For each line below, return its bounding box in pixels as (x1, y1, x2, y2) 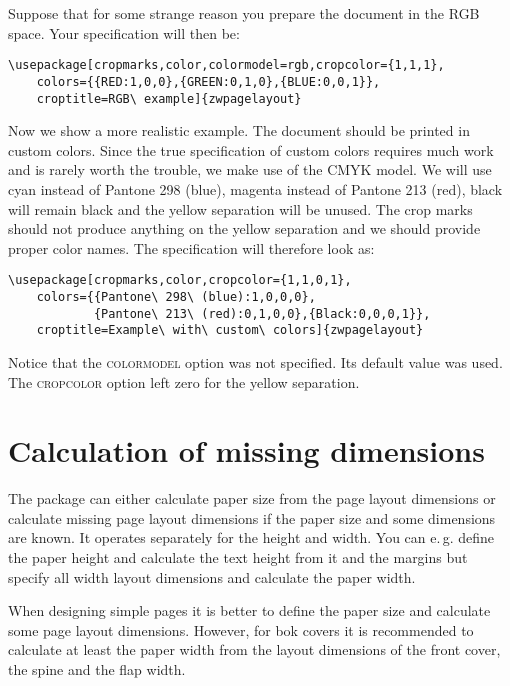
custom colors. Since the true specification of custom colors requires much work (8, 139, 494, 160)
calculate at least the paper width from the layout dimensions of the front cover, (8, 639, 501, 660)
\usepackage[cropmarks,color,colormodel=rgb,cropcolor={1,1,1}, (8, 58, 445, 73)
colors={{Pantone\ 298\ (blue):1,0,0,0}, (36, 289, 316, 304)
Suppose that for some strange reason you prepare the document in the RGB (8, 3, 480, 23)
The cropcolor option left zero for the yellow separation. (8, 371, 360, 392)
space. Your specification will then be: (8, 22, 240, 43)
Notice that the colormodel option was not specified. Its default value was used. (8, 351, 503, 372)
